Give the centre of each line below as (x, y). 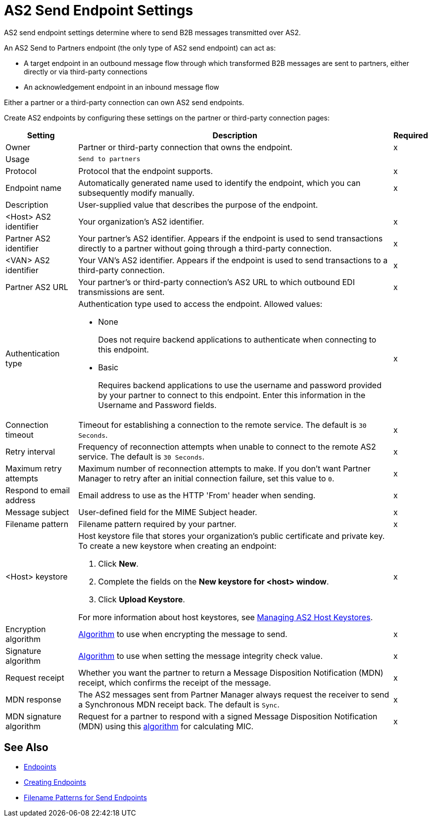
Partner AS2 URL (37, 287)
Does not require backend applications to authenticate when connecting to (237, 339)
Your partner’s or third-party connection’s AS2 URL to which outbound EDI (216, 282)
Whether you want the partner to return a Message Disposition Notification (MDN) (231, 673)
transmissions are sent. (121, 292)
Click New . (118, 563)
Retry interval (30, 451)
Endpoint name (34, 188)
